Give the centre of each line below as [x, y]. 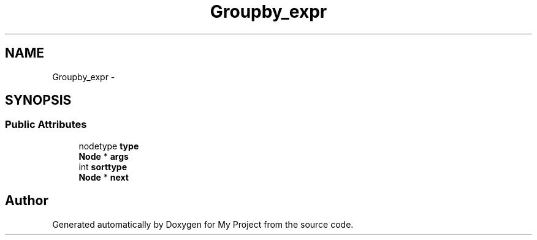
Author [27, 201]
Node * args [104, 156]
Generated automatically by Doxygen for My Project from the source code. [203, 224]
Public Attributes [46, 125]
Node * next [104, 177]
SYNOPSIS [38, 100]
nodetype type [109, 146]
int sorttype [103, 167]
